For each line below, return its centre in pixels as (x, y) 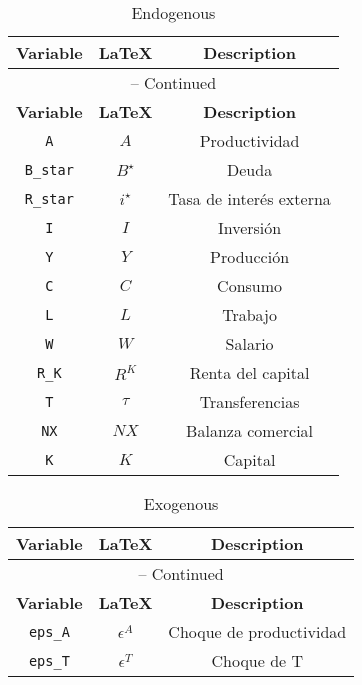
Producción (250, 256)
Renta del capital (249, 372)
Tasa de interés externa (249, 198)
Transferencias (249, 401)
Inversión (249, 227)
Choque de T (257, 660)
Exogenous (181, 503)
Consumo (250, 285)
